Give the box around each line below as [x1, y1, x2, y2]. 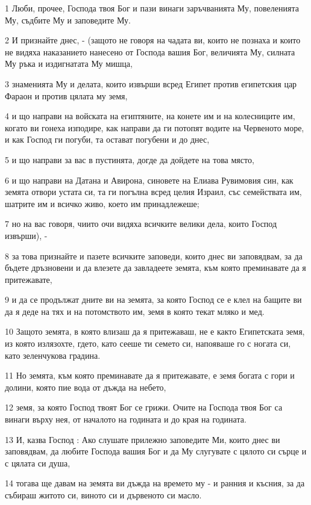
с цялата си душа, [5, 456, 71, 469]
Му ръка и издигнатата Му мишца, [5, 57, 133, 70]
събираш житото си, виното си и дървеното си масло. [5, 489, 202, 501]
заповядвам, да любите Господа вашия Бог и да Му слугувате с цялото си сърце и [5, 445, 307, 457]
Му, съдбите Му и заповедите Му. [5, 13, 131, 26]
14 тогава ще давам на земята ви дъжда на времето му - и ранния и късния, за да [5, 477, 305, 489]
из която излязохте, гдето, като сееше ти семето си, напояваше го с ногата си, [5, 337, 291, 350]
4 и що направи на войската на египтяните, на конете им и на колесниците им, [5, 110, 295, 122]
